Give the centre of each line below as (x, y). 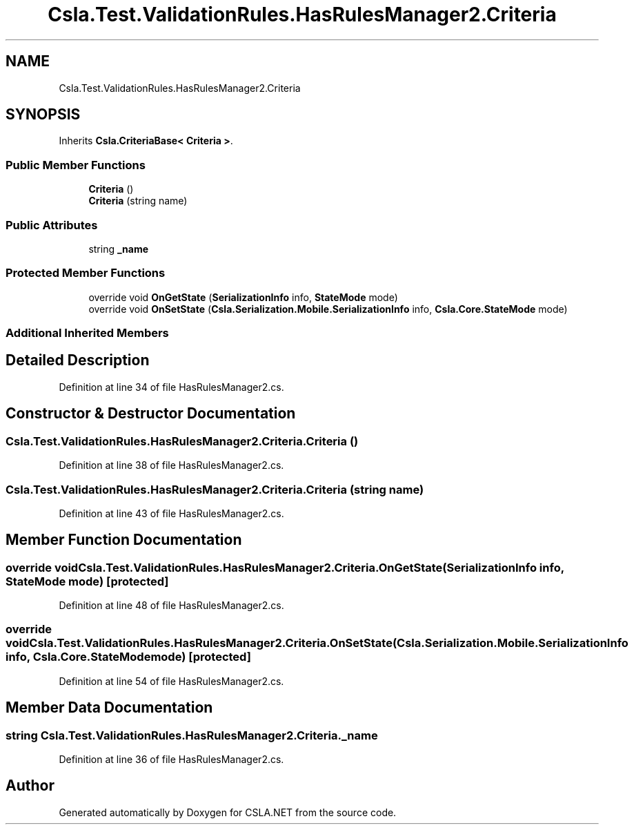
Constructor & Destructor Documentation (151, 414)
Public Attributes (52, 225)
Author (30, 786)
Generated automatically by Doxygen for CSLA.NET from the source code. (228, 812)
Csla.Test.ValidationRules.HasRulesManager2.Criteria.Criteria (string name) (215, 489)
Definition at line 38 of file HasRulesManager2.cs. (171, 465)
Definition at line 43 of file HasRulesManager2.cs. (171, 513)
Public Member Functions (76, 165)
